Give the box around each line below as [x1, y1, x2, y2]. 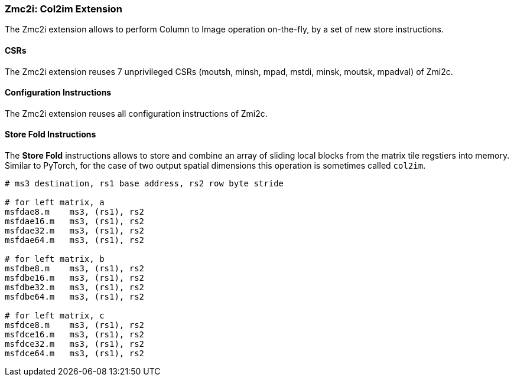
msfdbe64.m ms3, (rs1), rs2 [5, 292, 145, 302]
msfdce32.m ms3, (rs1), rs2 [5, 339, 145, 349]
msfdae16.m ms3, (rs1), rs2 [5, 216, 145, 226]
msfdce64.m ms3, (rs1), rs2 [5, 349, 145, 359]
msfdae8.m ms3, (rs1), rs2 [5, 207, 145, 217]
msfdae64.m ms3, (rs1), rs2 [5, 235, 145, 245]
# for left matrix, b [5, 254, 105, 264]
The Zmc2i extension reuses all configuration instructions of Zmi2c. [5, 108, 268, 119]
